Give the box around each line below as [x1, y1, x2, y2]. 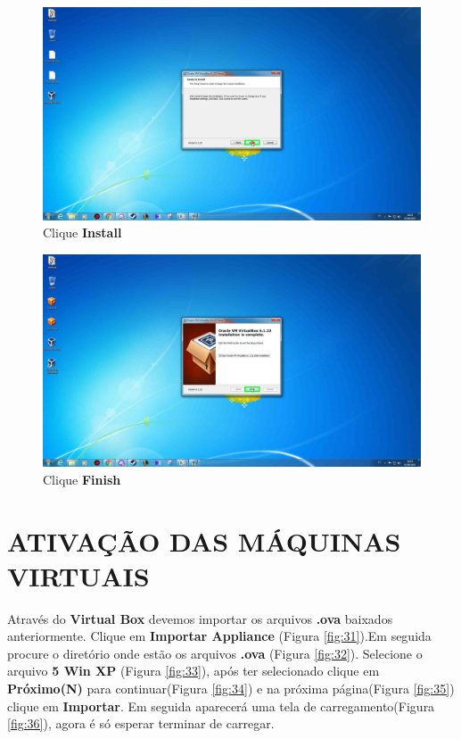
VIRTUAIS [7, 557, 150, 594]
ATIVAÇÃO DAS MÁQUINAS [7, 522, 401, 559]
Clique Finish [43, 469, 121, 488]
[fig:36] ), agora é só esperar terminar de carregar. [7, 714, 275, 733]
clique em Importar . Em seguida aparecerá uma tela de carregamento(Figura [7, 696, 435, 715]
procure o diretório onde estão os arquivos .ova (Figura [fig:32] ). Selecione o [7, 644, 423, 662]
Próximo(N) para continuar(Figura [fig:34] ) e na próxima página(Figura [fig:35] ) [7, 679, 455, 698]
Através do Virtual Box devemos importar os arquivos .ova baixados [7, 609, 393, 627]
